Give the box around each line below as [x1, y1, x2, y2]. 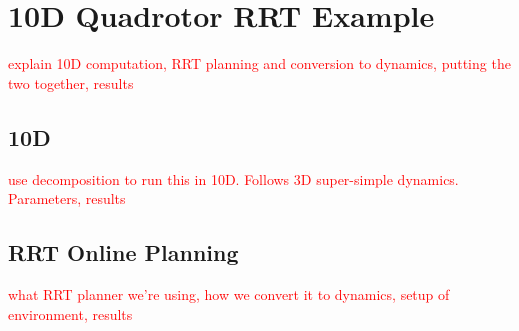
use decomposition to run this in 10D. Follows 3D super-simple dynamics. [8, 168, 459, 189]
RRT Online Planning [8, 237, 239, 268]
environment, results [8, 303, 133, 324]
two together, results [8, 72, 134, 93]
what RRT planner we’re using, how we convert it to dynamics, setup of [8, 283, 450, 304]
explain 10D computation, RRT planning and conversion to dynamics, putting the [8, 53, 511, 74]
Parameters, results [8, 188, 126, 209]
